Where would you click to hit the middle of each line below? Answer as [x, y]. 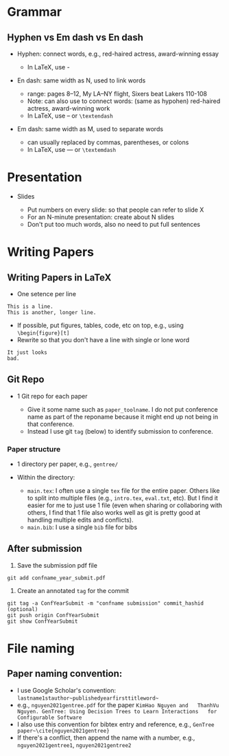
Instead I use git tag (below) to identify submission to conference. [120, 431]
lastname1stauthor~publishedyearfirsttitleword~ [88, 698]
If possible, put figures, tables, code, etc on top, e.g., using [100, 325]
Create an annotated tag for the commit [73, 590]
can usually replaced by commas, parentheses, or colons [108, 142]
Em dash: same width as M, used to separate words [90, 129]
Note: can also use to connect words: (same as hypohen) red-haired [124, 101]
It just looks [27, 352]
